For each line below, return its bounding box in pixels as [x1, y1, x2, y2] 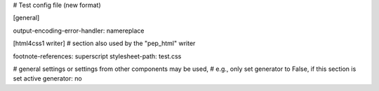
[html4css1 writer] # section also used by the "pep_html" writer [13, 39, 196, 48]
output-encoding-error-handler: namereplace [13, 26, 145, 35]
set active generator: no [13, 74, 82, 83]
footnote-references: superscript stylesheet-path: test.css [13, 52, 182, 60]
